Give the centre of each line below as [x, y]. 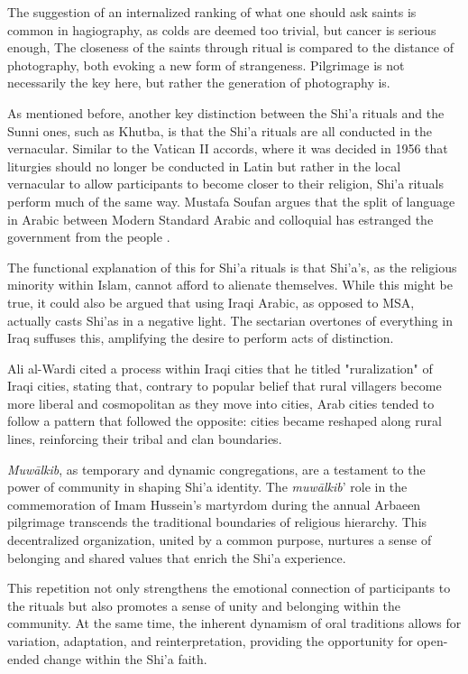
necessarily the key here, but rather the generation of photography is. [199, 83]
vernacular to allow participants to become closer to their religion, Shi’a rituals [225, 184]
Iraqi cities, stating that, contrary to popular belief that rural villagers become [225, 386]
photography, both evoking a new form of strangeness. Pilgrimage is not [206, 65]
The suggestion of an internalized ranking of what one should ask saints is [212, 12]
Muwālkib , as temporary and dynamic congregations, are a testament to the [216, 469]
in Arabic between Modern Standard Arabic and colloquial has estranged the [220, 219]
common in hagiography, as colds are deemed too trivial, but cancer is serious [222, 29]
